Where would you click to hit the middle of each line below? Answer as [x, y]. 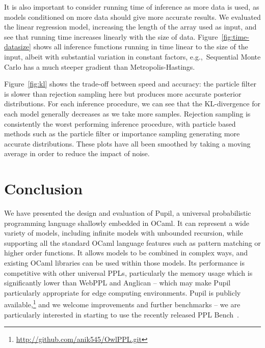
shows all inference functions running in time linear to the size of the [141, 47]
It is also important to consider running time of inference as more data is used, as [132, 7]
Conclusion [44, 188]
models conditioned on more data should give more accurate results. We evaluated [132, 17]
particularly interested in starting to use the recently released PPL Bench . [122, 314]
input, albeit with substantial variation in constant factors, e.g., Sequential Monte [132, 56]
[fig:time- [235, 36]
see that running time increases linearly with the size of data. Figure [111, 36]
